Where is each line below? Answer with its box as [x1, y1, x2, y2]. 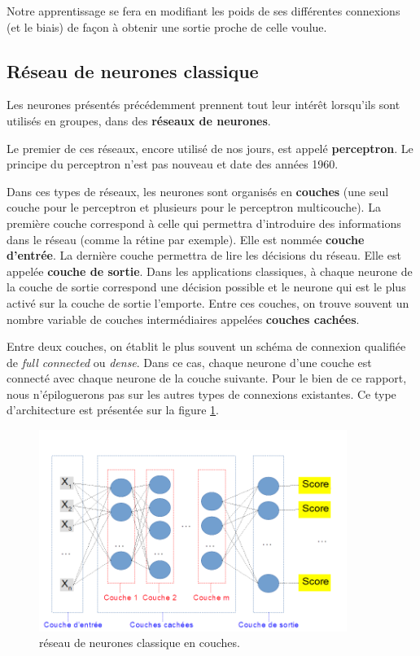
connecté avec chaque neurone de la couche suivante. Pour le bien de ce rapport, [7, 370, 407, 387]
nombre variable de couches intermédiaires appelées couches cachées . [7, 310, 360, 327]
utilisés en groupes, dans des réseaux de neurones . [7, 112, 271, 129]
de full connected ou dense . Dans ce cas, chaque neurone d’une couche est [7, 353, 372, 370]
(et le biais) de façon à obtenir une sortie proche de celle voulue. [7, 18, 327, 35]
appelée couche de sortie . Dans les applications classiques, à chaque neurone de [7, 262, 413, 279]
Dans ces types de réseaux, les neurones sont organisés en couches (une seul [7, 182, 389, 199]
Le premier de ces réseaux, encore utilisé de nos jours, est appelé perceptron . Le [7, 139, 413, 156]
